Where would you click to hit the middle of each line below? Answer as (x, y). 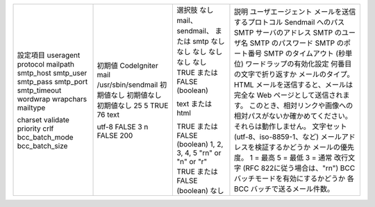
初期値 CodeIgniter (128, 66)
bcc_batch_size (42, 146)
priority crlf (35, 129)
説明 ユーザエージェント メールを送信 (295, 12)
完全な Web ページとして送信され (288, 95)
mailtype (31, 108)
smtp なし (208, 41)
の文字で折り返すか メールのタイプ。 (294, 74)
